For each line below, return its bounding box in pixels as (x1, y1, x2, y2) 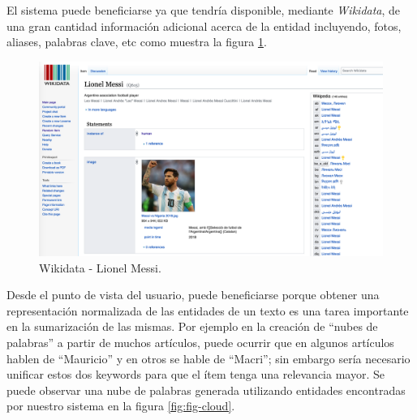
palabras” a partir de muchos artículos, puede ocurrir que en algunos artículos (6, 333, 394, 350)
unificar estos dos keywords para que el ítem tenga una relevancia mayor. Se (6, 366, 385, 383)
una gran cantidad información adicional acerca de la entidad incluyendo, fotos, (6, 17, 402, 34)
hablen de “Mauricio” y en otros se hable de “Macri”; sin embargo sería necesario (6, 349, 411, 366)
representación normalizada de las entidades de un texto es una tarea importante (6, 302, 409, 319)
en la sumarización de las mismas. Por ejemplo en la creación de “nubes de (6, 318, 378, 335)
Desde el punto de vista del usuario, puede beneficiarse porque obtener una (6, 286, 380, 303)
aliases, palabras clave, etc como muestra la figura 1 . (6, 33, 267, 50)
